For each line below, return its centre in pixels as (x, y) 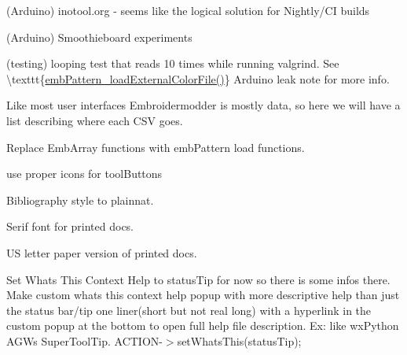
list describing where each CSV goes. (95, 120)
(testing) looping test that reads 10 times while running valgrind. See (173, 63)
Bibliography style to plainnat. (80, 200)
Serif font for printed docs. (70, 226)
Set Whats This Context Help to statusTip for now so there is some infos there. (198, 279)
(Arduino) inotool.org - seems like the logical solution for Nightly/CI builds (188, 10)
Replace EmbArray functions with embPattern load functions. (156, 147)
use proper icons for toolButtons (84, 174)
